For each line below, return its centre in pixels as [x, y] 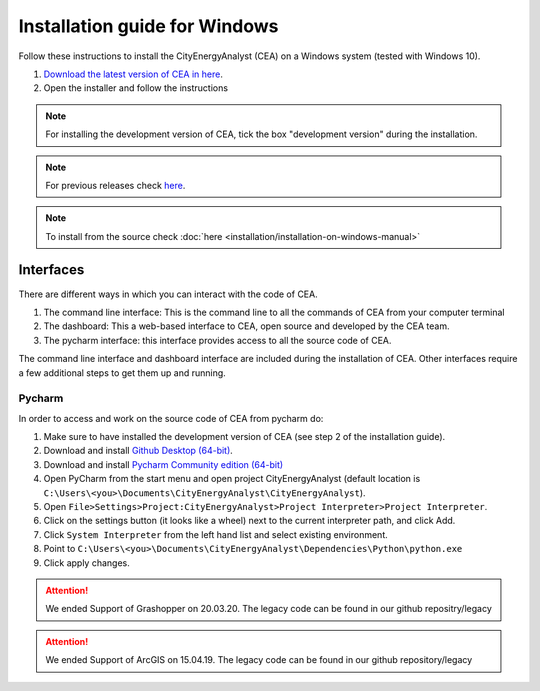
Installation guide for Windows [148, 26]
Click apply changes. [86, 562]
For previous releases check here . [115, 185]
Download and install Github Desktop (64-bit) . [138, 451]
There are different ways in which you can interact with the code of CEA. [168, 294]
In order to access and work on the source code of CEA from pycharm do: [171, 418]
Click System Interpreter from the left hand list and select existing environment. [216, 534]
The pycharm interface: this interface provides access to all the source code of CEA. [217, 340]
